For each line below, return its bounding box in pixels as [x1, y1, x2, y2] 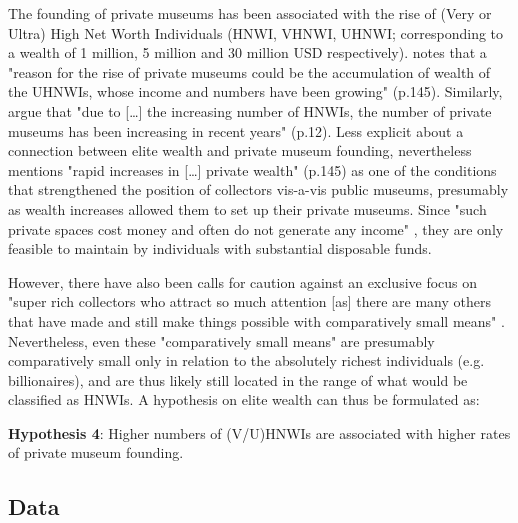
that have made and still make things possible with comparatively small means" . [8, 310, 505, 331]
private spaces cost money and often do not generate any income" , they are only [8, 218, 504, 239]
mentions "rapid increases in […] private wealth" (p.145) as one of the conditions [8, 159, 497, 180]
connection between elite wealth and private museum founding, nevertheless [8, 140, 472, 161]
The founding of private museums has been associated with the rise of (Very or [8, 3, 492, 23]
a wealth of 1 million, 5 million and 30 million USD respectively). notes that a [8, 42, 487, 63]
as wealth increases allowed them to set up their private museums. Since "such [8, 198, 487, 219]
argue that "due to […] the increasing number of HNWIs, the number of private [8, 100, 492, 121]
